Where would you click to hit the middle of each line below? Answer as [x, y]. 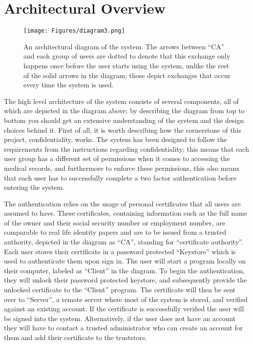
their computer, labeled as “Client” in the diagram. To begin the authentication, [124, 270]
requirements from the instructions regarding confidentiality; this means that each [126, 149]
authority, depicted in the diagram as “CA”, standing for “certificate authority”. [124, 242]
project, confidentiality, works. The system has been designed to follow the [116, 139]
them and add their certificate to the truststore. [75, 337]
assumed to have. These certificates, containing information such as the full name [126, 213]
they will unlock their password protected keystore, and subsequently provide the [126, 280]
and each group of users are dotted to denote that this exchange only [127, 56]
